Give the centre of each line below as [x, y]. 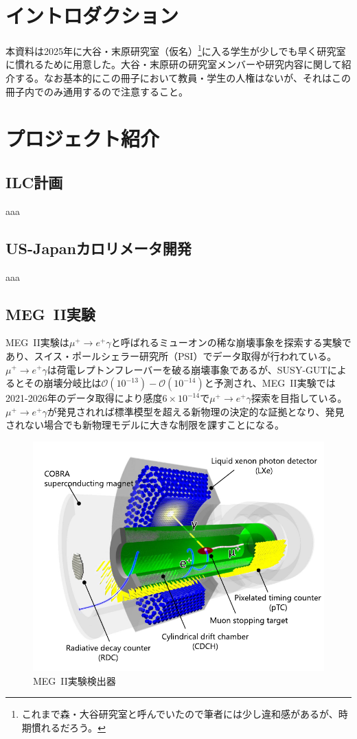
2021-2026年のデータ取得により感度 [84, 398]
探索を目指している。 [299, 398]
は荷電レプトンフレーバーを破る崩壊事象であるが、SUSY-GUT [187, 369]
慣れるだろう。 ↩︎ [68, 727]
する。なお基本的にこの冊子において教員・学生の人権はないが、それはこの [183, 77]
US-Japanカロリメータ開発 [99, 248]
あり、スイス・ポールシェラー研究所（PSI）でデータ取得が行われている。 [171, 355]
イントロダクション [92, 15]
